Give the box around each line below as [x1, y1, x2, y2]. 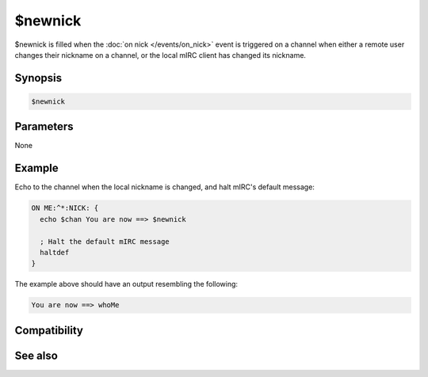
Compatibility [14, 323, 83, 337]
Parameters [14, 120, 74, 134]
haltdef [40, 248, 70, 257]
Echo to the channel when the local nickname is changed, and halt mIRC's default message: [14, 182, 315, 192]
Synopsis [14, 71, 63, 85]
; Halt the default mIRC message [40, 237, 170, 246]
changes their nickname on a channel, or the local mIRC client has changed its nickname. [14, 50, 307, 59]
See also [14, 348, 59, 362]
